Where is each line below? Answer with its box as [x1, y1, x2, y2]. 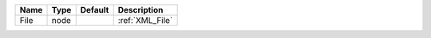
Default [80, 5, 109, 15]
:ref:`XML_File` [117, 15, 173, 25]
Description [117, 5, 164, 15]
